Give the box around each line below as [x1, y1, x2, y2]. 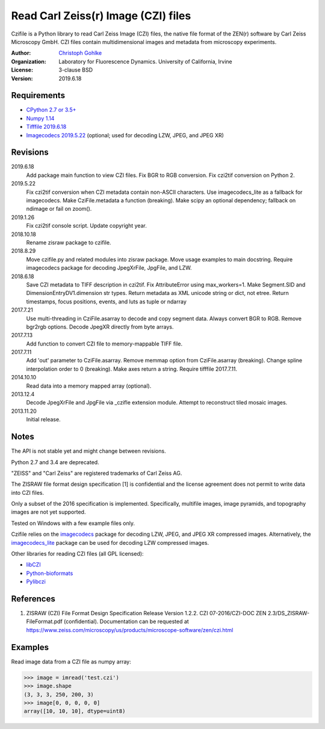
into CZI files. [11, 489, 45, 496]
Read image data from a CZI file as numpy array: [11, 658, 132, 665]
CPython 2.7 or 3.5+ [26, 106, 76, 114]
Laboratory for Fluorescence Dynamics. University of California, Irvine [58, 58, 232, 65]
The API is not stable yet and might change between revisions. [11, 447, 166, 454]
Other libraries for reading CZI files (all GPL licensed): [11, 550, 144, 557]
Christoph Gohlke [58, 49, 102, 57]
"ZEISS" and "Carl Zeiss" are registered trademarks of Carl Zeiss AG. [11, 470, 182, 477]
